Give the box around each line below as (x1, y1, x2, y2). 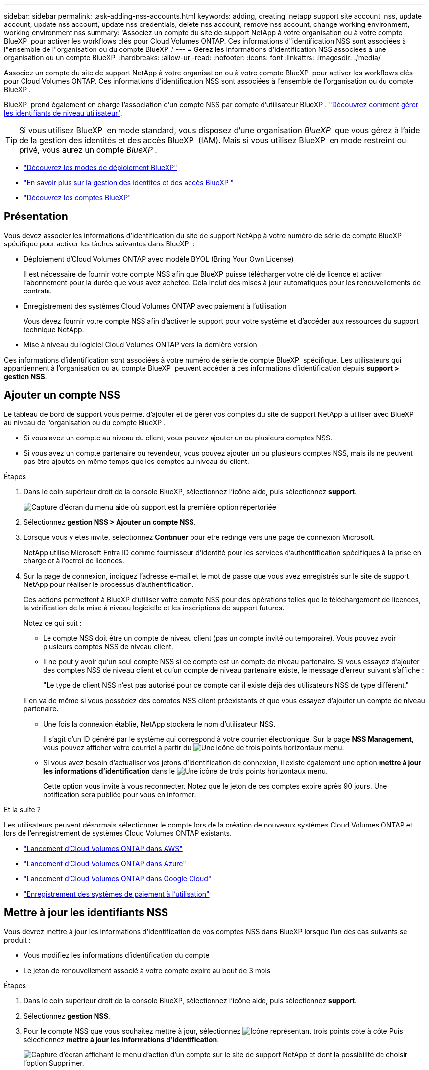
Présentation (4, 210, 68, 223)
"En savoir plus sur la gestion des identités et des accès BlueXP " (24, 178, 234, 187)
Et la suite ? (4, 805, 41, 814)
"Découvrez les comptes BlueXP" (24, 194, 131, 202)
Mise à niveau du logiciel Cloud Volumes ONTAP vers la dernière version (24, 340, 257, 349)
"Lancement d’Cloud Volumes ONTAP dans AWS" (24, 844, 183, 852)
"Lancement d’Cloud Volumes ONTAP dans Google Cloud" (24, 874, 212, 883)
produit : (4, 935, 31, 944)
